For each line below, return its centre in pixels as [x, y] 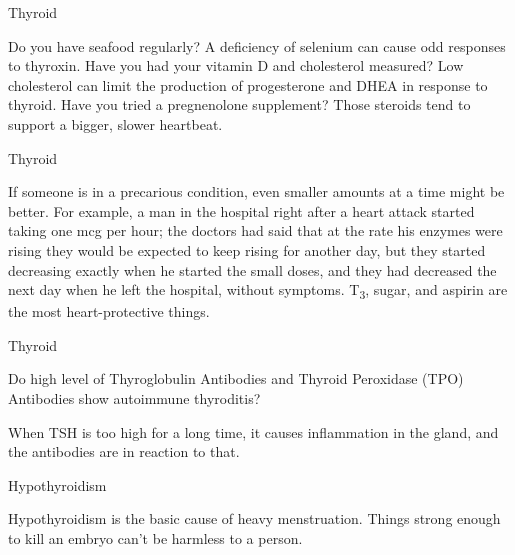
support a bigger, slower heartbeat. [115, 123]
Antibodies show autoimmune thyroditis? [134, 398]
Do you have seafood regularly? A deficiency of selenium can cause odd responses [257, 45]
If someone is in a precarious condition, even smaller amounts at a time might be [256, 191]
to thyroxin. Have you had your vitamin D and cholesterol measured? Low [236, 65]
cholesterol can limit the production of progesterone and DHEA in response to [248, 84]
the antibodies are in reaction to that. [124, 451]
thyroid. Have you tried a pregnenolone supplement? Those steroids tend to [239, 104]
